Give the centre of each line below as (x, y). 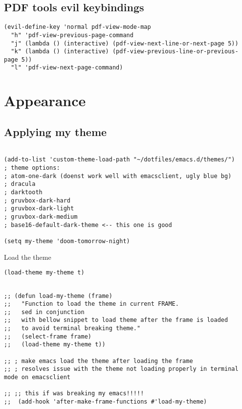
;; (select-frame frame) (48, 336)
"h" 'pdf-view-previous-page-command (72, 35)
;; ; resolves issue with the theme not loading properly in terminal (121, 369)
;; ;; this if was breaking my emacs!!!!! (74, 394)
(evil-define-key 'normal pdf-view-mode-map (77, 27)
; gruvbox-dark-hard (37, 200)
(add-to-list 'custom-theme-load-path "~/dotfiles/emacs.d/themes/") (120, 160)
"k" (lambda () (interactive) (60, 52)
